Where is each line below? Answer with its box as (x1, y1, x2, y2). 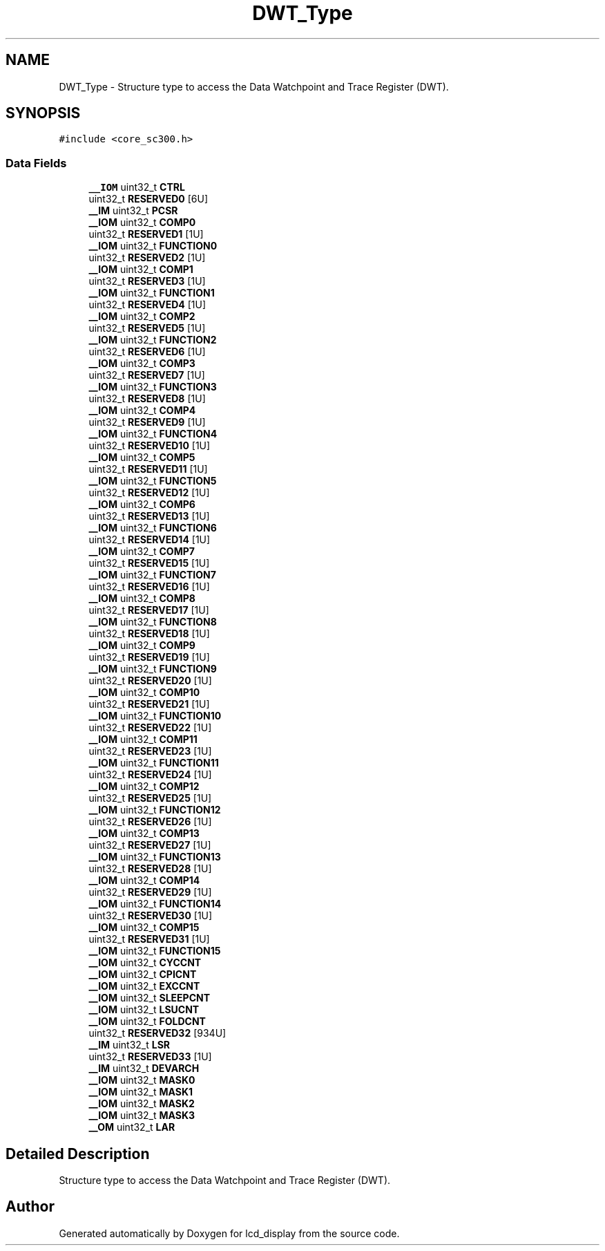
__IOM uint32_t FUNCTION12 (88, 804, 221, 816)
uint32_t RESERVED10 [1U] (88, 440, 211, 452)
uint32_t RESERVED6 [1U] (88, 346, 206, 358)
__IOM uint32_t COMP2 (88, 310, 195, 323)
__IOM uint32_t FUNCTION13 (88, 851, 221, 863)
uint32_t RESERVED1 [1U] (88, 228, 204, 241)
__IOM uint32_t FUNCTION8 (88, 616, 217, 628)
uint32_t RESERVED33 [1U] (88, 1051, 212, 1063)
